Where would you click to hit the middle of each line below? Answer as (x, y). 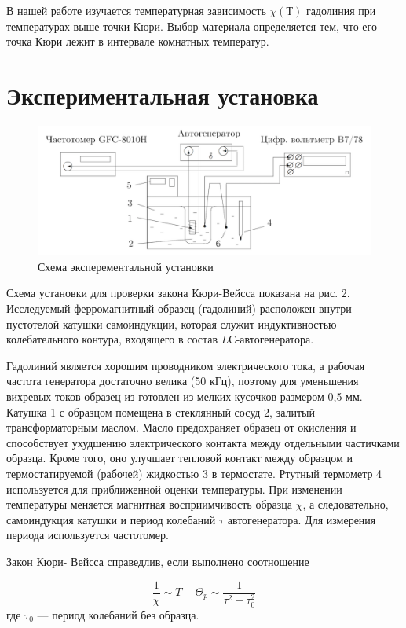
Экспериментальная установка (163, 95)
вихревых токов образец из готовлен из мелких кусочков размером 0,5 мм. (185, 397)
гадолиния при (341, 10)
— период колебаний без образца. (118, 614)
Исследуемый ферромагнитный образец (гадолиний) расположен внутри (179, 308)
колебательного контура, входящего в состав (112, 339)
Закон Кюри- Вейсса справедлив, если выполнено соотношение (158, 561)
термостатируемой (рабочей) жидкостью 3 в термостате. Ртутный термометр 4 (194, 473)
